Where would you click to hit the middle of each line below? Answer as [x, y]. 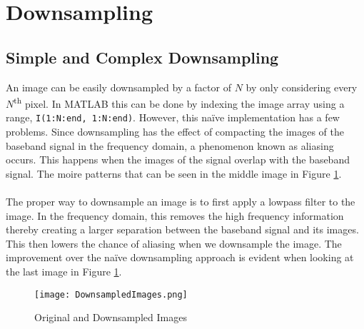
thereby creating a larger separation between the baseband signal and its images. [182, 229]
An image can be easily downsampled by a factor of [118, 87]
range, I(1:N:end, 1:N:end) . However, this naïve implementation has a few [173, 117]
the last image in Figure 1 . [64, 272]
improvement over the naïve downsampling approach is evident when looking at [180, 257]
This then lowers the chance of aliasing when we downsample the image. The [174, 243]
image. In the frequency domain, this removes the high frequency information [175, 215]
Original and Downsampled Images [111, 317]
